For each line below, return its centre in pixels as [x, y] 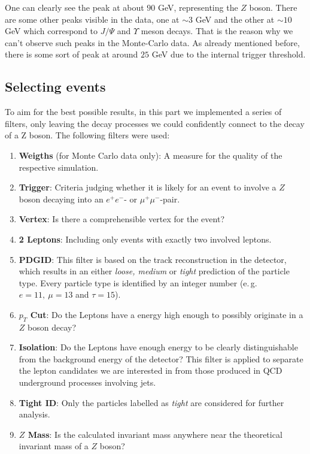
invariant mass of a [54, 446]
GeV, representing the [198, 7]
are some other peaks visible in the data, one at [92, 19]
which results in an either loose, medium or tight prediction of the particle [154, 271]
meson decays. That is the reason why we [217, 31]
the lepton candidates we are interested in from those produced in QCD [151, 370]
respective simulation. [59, 167]
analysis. [34, 414]
